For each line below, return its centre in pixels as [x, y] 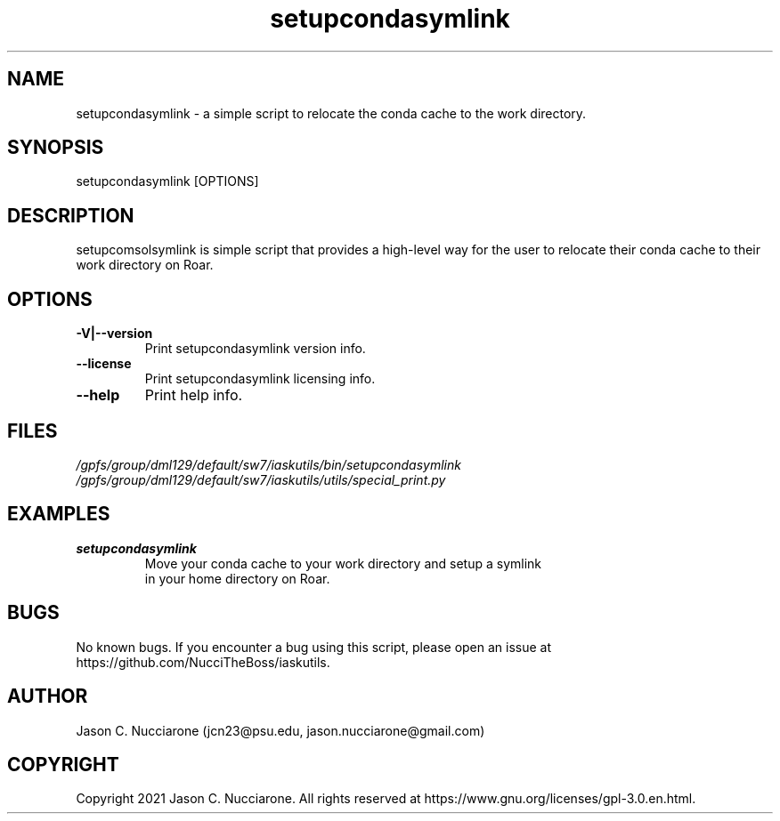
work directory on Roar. [145, 265]
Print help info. [194, 395]
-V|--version [114, 334]
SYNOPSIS [56, 148]
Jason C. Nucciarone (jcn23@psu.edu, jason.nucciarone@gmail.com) [280, 730]
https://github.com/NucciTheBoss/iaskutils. [203, 662]
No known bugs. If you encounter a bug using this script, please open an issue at [314, 647]
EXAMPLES [59, 514]
